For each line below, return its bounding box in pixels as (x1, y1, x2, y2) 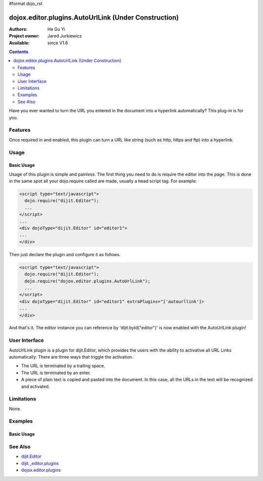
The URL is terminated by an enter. (21, 370, 91, 376)
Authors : (9, 26, 28, 32)
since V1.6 (47, 40, 68, 46)
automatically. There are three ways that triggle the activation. (9, 354, 133, 360)
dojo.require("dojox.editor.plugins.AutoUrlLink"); (24, 278, 150, 284)
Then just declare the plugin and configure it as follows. (9, 251, 121, 257)
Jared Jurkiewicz (47, 33, 82, 39)
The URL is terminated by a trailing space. (21, 363, 106, 369)
